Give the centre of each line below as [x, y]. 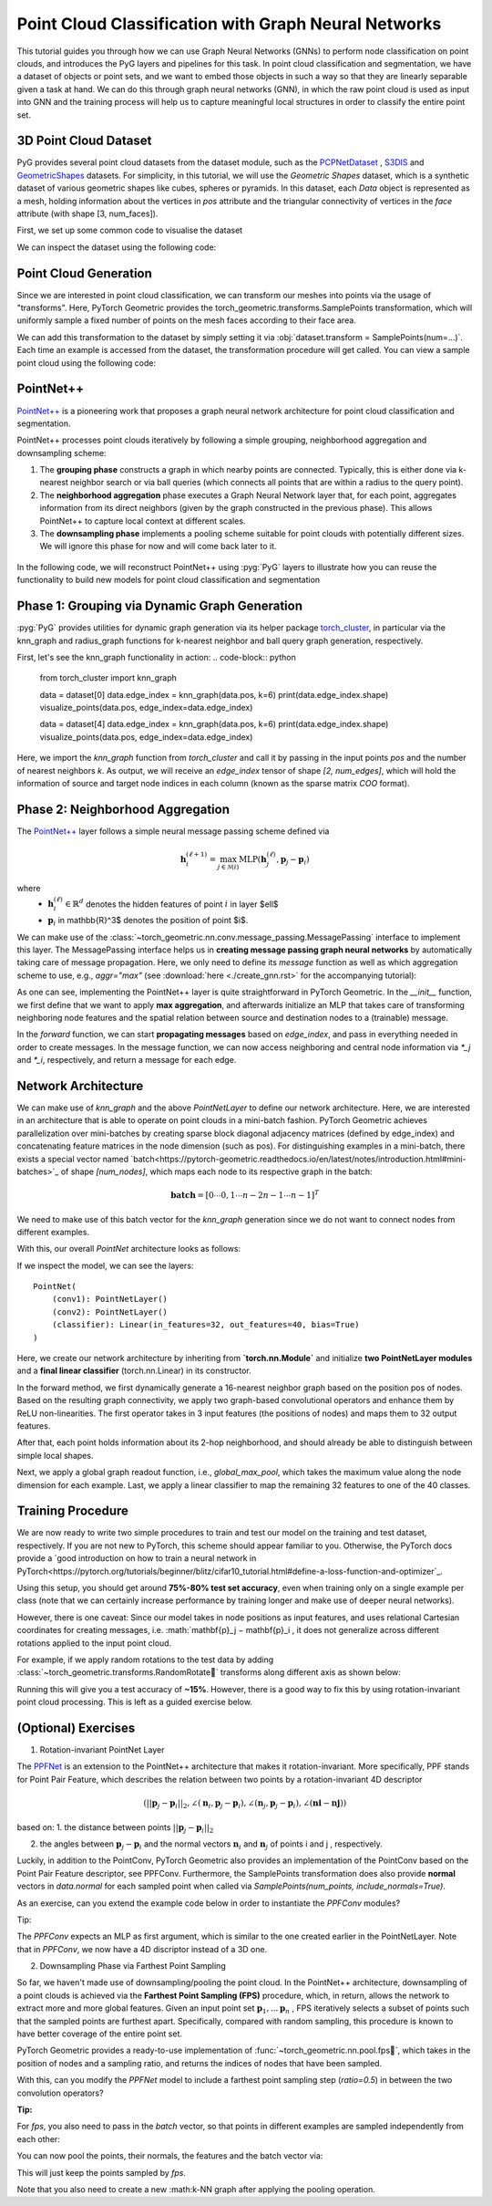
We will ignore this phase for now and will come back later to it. [158, 546]
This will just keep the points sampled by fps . [102, 2172]
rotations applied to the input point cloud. [94, 1643]
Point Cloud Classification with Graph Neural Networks [229, 24]
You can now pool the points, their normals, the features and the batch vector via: [170, 2156]
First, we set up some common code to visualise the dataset [130, 230]
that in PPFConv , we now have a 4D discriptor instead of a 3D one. [142, 1949]
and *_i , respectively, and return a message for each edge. [127, 1060]
